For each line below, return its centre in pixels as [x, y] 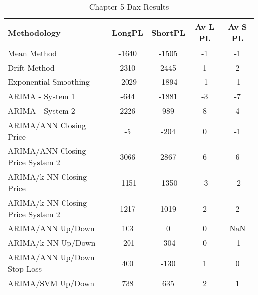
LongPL [128, 32]
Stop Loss [25, 268]
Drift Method [31, 67]
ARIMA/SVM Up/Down [51, 283]
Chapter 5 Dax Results [129, 7]
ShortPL [168, 32]
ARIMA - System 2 [42, 111]
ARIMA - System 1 [42, 96]
